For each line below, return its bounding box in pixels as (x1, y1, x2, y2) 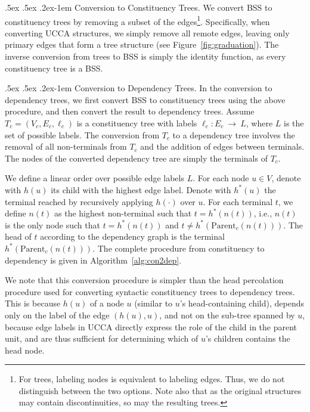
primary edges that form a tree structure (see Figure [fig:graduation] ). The (5, 38, 279, 51)
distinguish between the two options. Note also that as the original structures (18, 384, 302, 396)
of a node (90, 297, 124, 309)
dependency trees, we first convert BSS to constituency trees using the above (5, 93, 286, 106)
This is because (5, 297, 61, 309)
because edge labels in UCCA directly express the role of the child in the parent (5, 320, 297, 333)
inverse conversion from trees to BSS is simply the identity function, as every (5, 50, 286, 63)
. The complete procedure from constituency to (92, 241, 265, 254)
